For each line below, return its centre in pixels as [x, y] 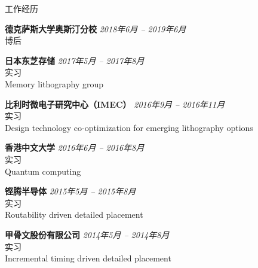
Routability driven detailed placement [74, 214]
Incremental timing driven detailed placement [88, 258]
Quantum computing [43, 171]
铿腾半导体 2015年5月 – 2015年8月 [70, 191]
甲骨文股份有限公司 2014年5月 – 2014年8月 [87, 234]
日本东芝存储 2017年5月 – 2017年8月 [75, 60]
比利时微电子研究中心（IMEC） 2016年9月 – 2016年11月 [115, 104]
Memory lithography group [54, 83]
